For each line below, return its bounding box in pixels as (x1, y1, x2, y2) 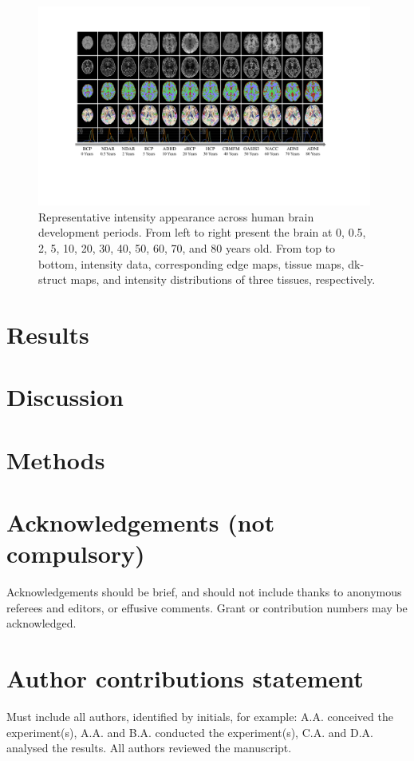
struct (38, 271, 67, 288)
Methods (6, 443, 105, 476)
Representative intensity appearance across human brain (38, 208, 314, 225)
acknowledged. (6, 615, 77, 632)
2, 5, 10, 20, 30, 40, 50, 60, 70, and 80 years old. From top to (38, 239, 336, 256)
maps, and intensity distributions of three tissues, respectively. (70, 271, 376, 288)
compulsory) (6, 537, 145, 570)
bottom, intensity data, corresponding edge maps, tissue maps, (38, 255, 345, 272)
